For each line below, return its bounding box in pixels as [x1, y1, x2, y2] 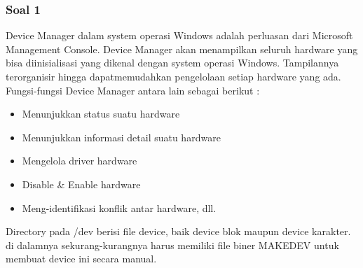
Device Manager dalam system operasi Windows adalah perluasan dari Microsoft [6, 28, 353, 43]
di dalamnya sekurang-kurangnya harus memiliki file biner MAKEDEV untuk [6, 237, 339, 252]
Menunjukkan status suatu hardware [22, 106, 180, 121]
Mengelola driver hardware [22, 153, 137, 168]
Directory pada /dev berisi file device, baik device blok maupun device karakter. [6, 224, 351, 239]
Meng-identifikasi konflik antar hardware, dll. [22, 200, 217, 215]
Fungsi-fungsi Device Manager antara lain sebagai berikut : [6, 83, 260, 97]
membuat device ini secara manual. [6, 251, 157, 266]
